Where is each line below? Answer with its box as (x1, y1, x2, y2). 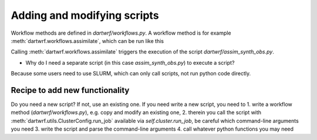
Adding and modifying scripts (11, 9, 159, 22)
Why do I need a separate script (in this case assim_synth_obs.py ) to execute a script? (25, 59, 235, 66)
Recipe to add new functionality (11, 85, 130, 95)
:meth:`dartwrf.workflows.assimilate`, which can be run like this (11, 37, 164, 44)
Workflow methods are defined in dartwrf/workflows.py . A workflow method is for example (11, 29, 231, 36)
